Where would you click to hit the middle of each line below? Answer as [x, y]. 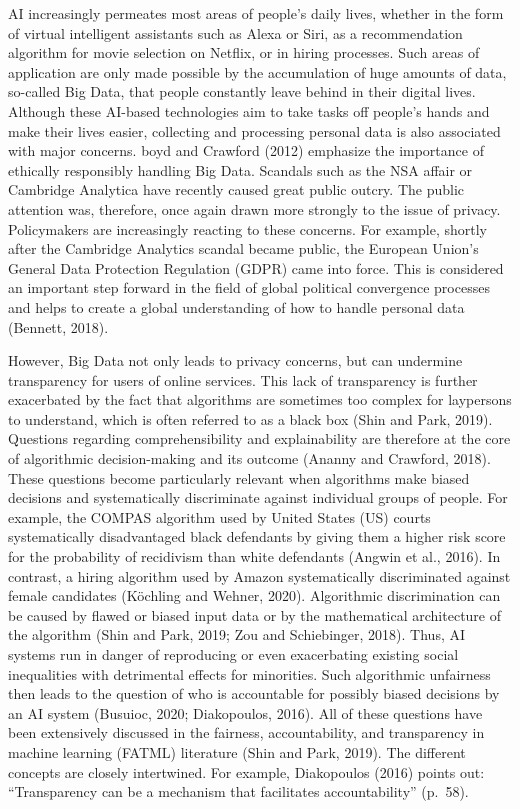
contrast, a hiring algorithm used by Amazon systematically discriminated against [259, 575]
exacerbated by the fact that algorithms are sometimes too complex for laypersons [260, 399]
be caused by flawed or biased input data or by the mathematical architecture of [255, 614]
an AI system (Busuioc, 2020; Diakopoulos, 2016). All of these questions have [245, 712]
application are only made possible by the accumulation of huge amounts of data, [257, 71]
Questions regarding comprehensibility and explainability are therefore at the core [259, 438]
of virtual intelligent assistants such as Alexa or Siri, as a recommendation [235, 32]
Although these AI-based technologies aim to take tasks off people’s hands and [249, 110]
